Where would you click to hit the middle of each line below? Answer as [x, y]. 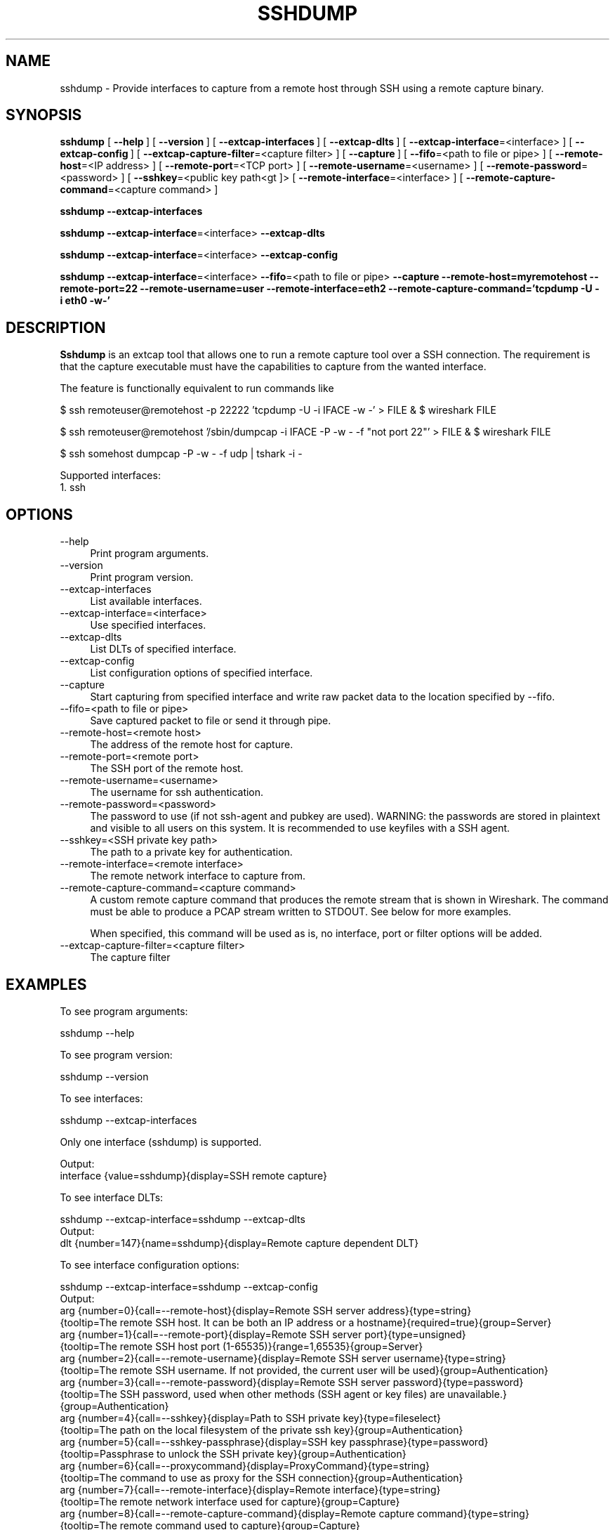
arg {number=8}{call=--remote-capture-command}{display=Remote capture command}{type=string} [295, 1513]
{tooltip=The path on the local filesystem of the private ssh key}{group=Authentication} [262, 1430]
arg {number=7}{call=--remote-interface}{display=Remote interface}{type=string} [250, 1489]
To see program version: [116, 1054]
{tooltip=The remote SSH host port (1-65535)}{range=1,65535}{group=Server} [242, 1346]
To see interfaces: [101, 1098]
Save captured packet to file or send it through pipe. [211, 721]
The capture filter [130, 957]
